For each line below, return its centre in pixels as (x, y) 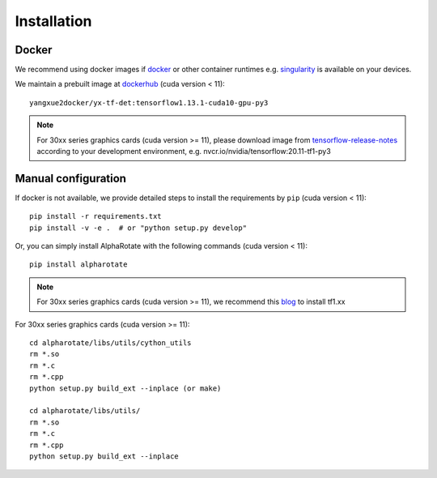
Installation (53, 21)
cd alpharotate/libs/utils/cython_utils (110, 343)
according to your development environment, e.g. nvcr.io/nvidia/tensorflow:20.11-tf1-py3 (184, 152)
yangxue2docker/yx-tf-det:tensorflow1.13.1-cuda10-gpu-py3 (149, 102)
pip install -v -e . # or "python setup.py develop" (138, 228)
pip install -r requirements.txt (95, 216)
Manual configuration (71, 178)
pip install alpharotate (78, 265)
